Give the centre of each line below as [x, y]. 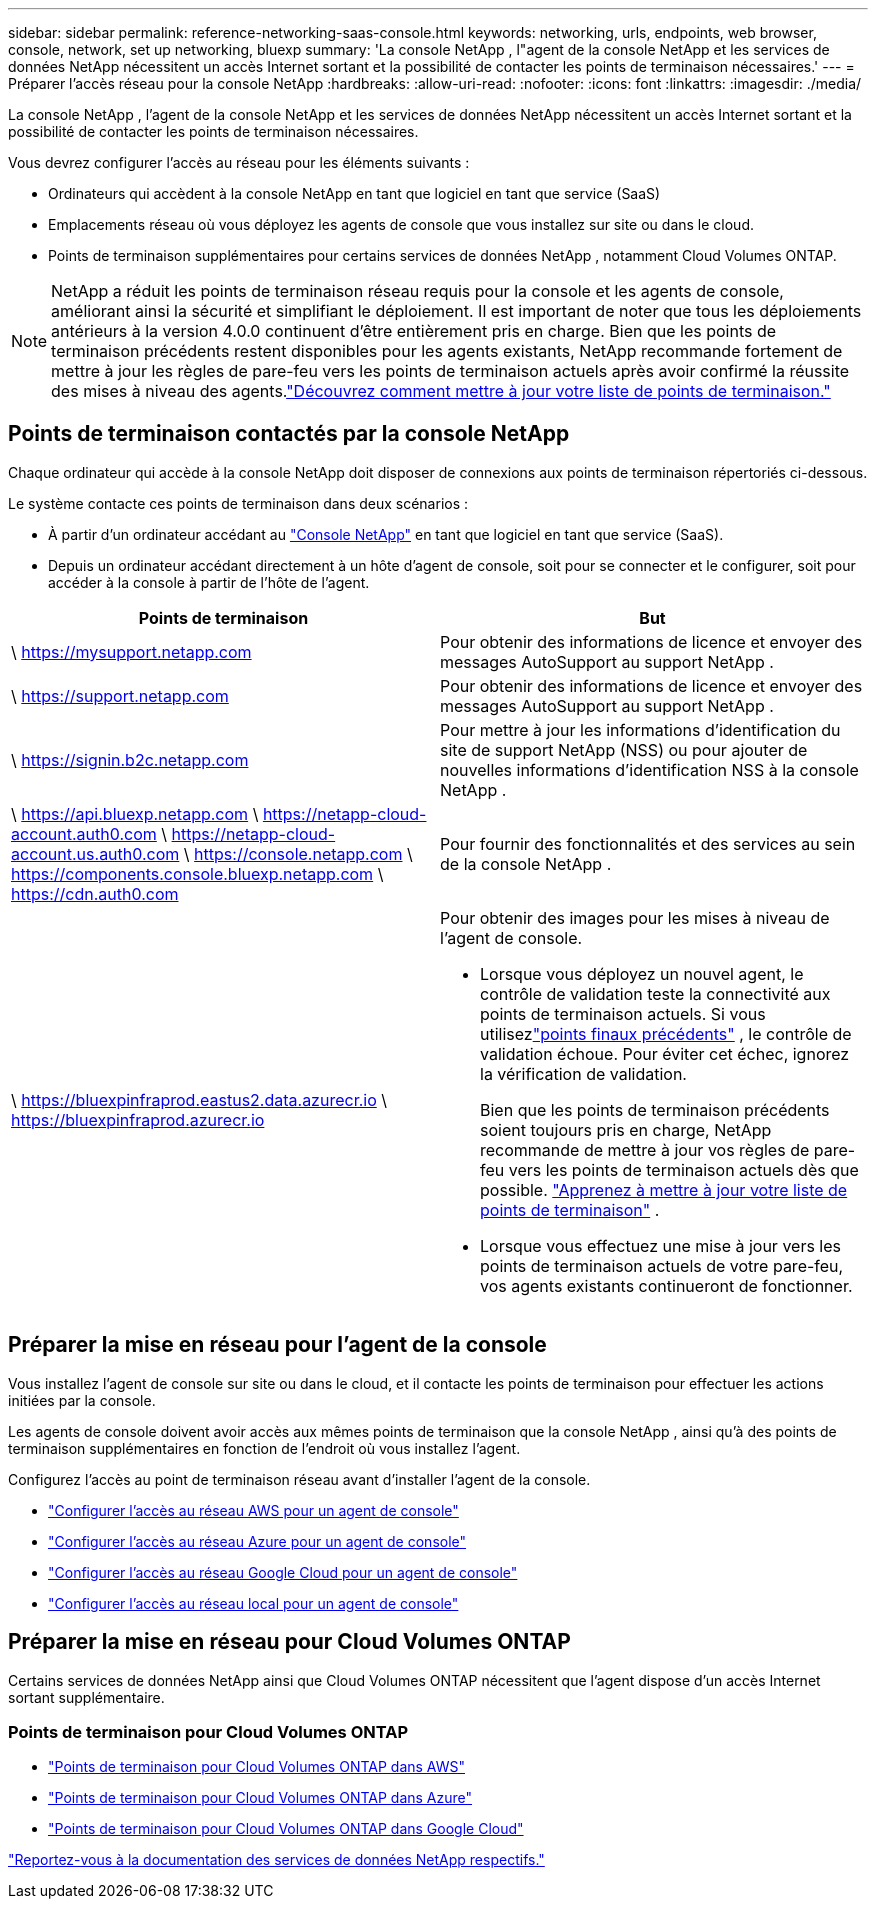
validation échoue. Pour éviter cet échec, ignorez [665, 1053]
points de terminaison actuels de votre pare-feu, [662, 1265]
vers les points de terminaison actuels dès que [683, 1169]
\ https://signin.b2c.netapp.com [130, 759]
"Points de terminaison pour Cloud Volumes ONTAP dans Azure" [260, 1798]
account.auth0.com [84, 833]
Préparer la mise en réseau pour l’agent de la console [277, 1345]
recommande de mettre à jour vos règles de [645, 1149]
